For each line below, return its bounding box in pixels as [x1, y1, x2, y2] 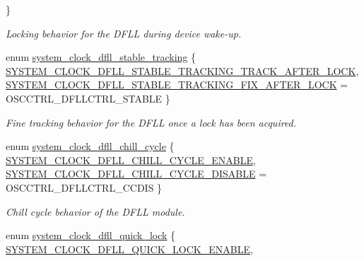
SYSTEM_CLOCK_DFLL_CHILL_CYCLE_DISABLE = [6, 166, 267, 181]
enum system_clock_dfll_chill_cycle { [6, 139, 175, 153]
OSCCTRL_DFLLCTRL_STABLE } [6, 91, 170, 105]
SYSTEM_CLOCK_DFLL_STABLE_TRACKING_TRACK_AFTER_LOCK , [6, 63, 359, 78]
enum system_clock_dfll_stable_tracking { [6, 50, 196, 64]
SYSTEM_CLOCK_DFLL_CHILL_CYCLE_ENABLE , [6, 152, 256, 167]
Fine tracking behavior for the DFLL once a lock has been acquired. [6, 115, 297, 129]
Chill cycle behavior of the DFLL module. [6, 204, 185, 219]
